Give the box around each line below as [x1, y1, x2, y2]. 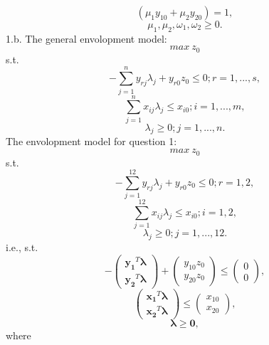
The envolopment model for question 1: [6, 134, 177, 149]
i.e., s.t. [6, 240, 38, 255]
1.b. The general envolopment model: [6, 31, 167, 46]
